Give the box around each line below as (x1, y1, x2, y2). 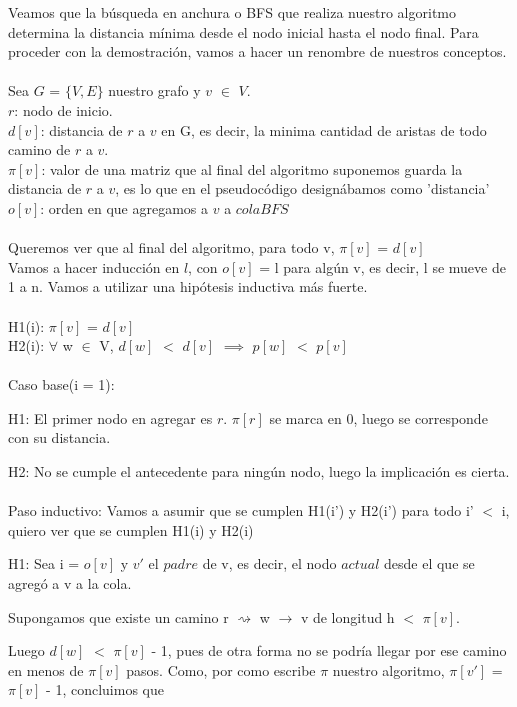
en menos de (8, 659, 84, 680)
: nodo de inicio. (14, 99, 113, 120)
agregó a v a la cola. (8, 573, 132, 594)
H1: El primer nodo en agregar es (8, 407, 213, 428)
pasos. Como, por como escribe (126, 659, 316, 680)
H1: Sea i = (8, 553, 80, 574)
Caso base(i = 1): (8, 374, 115, 395)
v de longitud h (300, 606, 395, 627)
